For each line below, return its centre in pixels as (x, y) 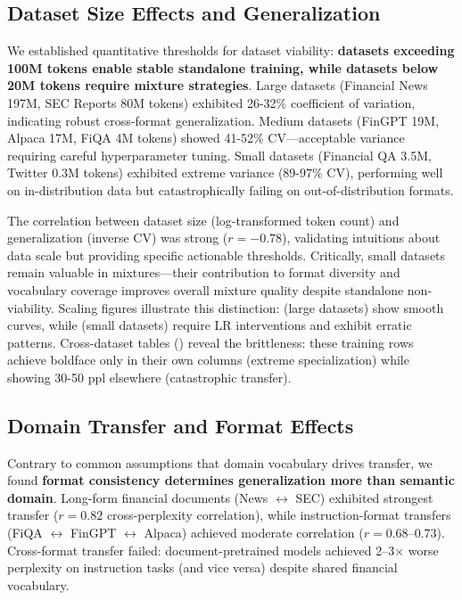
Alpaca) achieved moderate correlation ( (254, 533)
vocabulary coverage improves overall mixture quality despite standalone (206, 289)
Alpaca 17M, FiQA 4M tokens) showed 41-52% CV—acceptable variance (206, 138)
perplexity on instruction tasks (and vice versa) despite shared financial (202, 567)
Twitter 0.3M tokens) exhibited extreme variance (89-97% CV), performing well (225, 173)
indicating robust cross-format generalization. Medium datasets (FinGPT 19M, (223, 120)
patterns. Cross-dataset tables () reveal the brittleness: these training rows (210, 342)
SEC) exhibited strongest (364, 497)
